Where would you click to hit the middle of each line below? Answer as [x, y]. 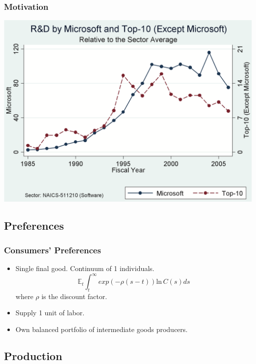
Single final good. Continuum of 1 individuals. [85, 268]
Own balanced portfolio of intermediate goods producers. [101, 329]
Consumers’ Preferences [53, 250]
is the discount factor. [74, 296]
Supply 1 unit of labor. [50, 313]
